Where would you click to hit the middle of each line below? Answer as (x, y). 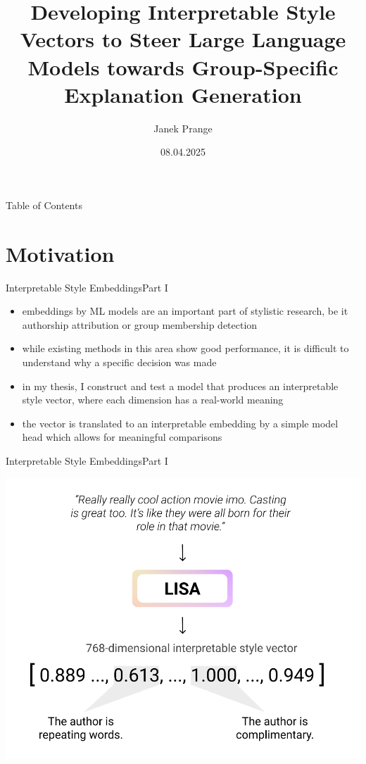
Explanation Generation (183, 94)
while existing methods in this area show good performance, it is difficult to (185, 348)
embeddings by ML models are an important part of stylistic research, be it (185, 311)
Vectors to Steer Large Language (183, 39)
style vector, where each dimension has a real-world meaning (153, 400)
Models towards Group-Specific (183, 67)
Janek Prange (183, 128)
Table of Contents (44, 205)
